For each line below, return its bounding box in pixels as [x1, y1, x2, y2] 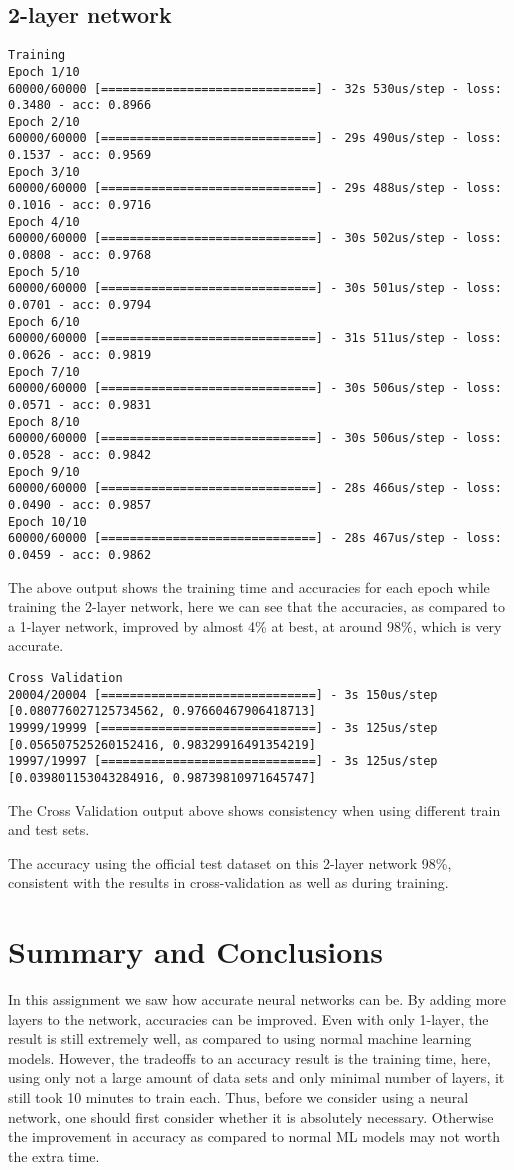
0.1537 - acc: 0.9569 [8, 148, 152, 163]
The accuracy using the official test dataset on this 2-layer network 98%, [8, 852, 452, 873]
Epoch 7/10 [8, 364, 80, 379]
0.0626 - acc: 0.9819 [8, 348, 152, 363]
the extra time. [8, 1145, 100, 1166]
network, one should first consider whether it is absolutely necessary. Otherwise [8, 1106, 494, 1127]
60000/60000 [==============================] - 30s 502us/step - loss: [8, 231, 502, 246]
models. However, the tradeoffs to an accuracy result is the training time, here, [8, 1047, 491, 1068]
